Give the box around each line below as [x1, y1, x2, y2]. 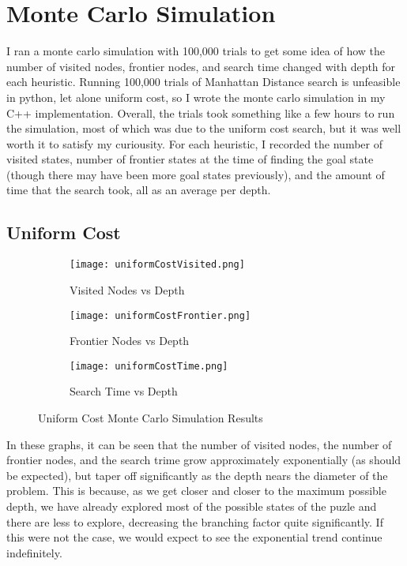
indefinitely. [6, 544, 62, 560]
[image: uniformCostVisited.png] [70, 259, 245, 271]
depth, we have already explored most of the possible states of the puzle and [6, 497, 377, 514]
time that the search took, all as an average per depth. [6, 182, 271, 198]
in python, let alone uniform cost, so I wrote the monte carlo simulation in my [6, 88, 386, 105]
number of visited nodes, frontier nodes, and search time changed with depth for [6, 58, 396, 74]
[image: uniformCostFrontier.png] [70, 309, 251, 321]
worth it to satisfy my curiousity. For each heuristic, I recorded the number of [6, 135, 383, 152]
